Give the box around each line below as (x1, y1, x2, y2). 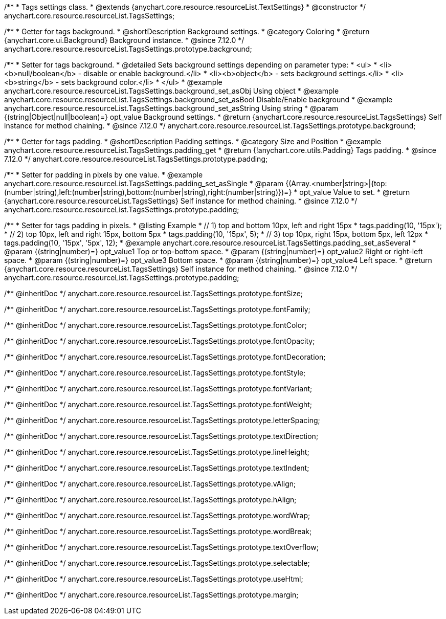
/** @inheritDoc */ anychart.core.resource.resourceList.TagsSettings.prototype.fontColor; (4, 321, 307, 329)
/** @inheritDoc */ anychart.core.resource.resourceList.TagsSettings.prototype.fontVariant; (4, 384, 313, 393)
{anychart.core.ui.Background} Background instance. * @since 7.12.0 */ (4, 36, 244, 45)
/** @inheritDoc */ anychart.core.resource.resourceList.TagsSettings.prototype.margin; (4, 590, 299, 599)
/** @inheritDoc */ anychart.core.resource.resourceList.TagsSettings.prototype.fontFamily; (4, 305, 310, 314)
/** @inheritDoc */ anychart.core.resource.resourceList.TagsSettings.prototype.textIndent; (4, 463, 309, 472)
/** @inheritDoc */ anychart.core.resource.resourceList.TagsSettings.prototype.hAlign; (4, 495, 297, 504)
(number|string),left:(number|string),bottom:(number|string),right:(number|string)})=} (4, 188, 292, 196)
